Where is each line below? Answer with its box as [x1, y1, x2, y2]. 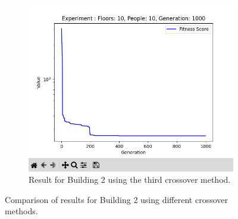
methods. [5, 205, 38, 217]
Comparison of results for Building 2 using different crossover [5, 193, 228, 205]
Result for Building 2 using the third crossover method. [29, 173, 231, 186]
